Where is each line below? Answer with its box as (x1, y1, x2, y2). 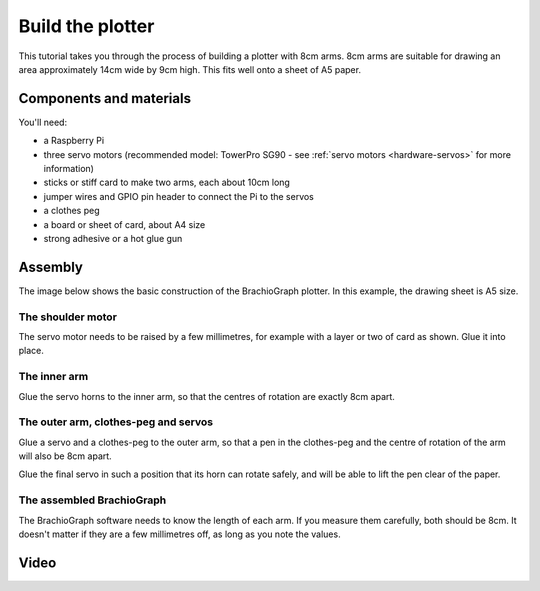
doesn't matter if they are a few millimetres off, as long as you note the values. (18, 528, 341, 540)
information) (43, 163, 95, 175)
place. (18, 345, 45, 357)
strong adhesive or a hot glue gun (43, 232, 183, 244)
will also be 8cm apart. (18, 450, 112, 462)
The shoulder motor (18, 310, 117, 324)
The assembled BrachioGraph (18, 493, 167, 507)
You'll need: (18, 116, 68, 128)
